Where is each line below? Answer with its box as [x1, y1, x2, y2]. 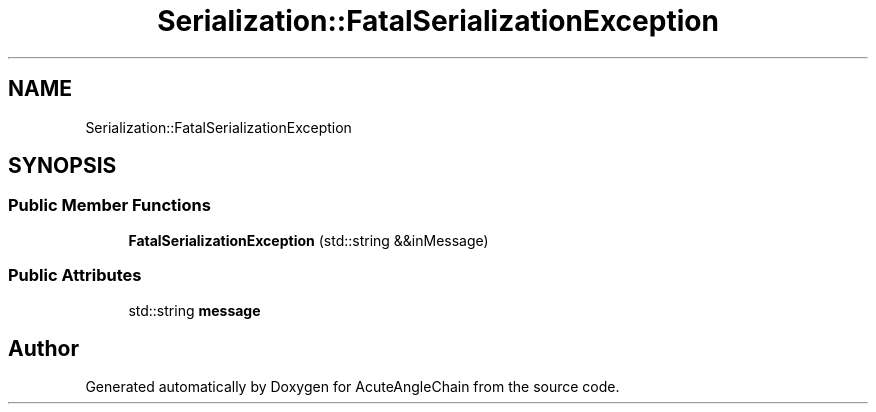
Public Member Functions [8, 195, 211, 216]
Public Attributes [8, 265, 142, 286]
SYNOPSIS [8, 153, 117, 179]
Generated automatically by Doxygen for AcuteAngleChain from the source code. [85, 378, 620, 396]
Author [8, 335, 79, 361]
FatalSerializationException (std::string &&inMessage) [128, 231, 489, 249]
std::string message [128, 301, 261, 319]
